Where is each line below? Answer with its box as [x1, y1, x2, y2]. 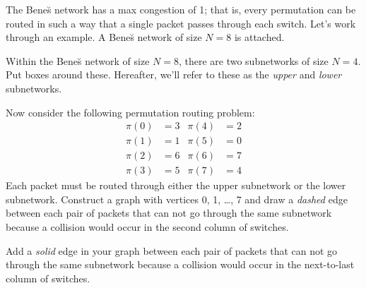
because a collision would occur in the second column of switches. [6, 220, 289, 234]
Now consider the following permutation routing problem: [6, 104, 255, 119]
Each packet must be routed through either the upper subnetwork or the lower [6, 178, 346, 193]
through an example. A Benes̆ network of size [6, 30, 202, 44]
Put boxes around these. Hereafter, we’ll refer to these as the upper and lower [6, 67, 342, 82]
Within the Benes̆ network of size [6, 53, 150, 68]
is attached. [234, 30, 285, 44]
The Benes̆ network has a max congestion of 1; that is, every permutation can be [6, 2, 356, 16]
